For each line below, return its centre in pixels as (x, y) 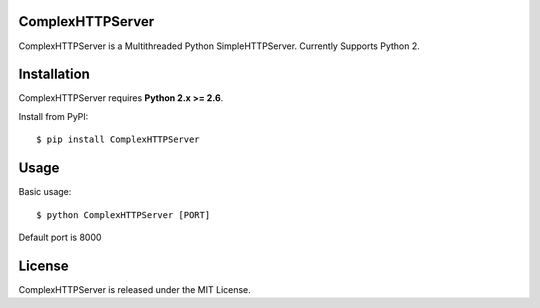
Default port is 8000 (60, 237)
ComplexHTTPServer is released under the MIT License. (135, 289)
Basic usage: (45, 192)
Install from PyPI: (53, 116)
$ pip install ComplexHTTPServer (118, 139)
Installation (54, 74)
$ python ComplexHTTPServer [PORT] (123, 214)
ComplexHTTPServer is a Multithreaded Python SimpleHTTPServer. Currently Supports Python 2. (219, 46)
